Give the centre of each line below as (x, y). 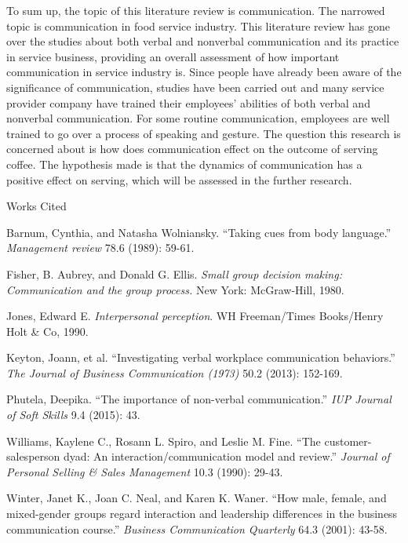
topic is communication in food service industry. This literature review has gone (199, 26)
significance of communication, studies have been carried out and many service (195, 87)
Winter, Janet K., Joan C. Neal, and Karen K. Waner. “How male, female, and (197, 498)
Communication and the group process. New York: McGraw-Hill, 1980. (175, 289)
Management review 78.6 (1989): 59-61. (100, 248)
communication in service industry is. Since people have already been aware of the (204, 72)
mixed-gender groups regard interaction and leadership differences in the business (202, 514)
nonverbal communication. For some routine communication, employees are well (198, 118)
